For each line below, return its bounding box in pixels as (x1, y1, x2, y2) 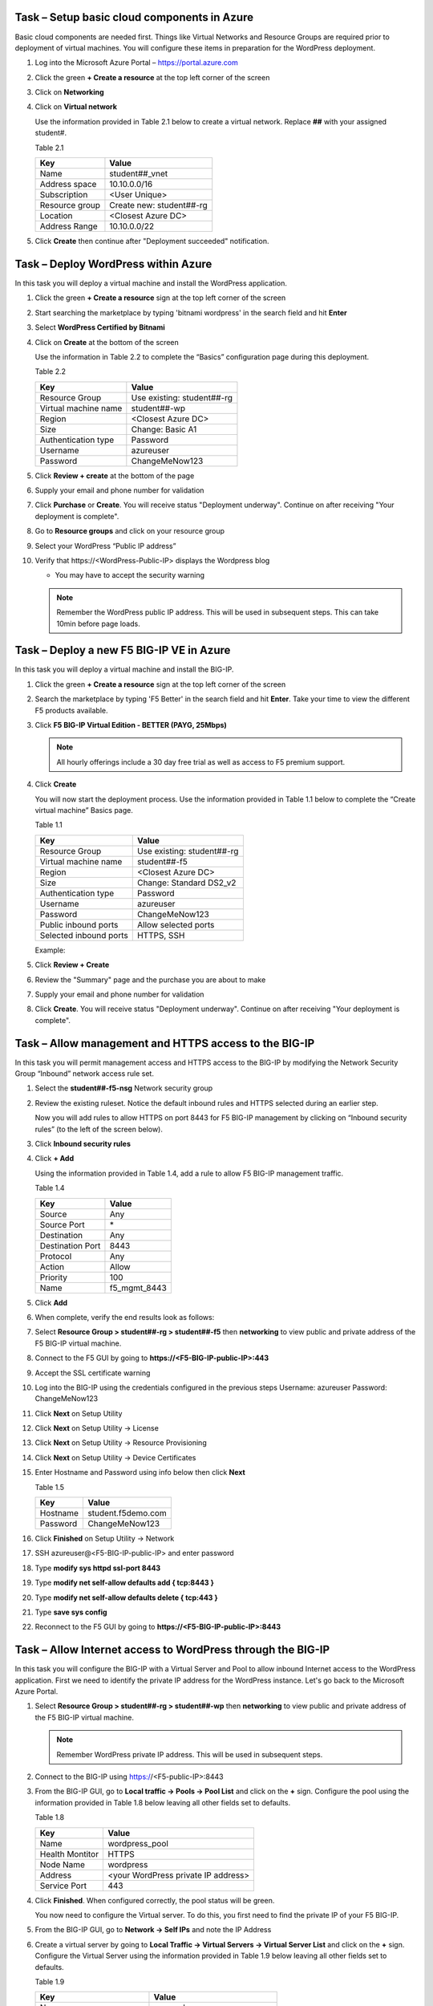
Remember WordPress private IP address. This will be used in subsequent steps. (56, 1749, 323, 1759)
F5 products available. (34, 705, 108, 715)
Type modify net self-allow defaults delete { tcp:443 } (34, 1593, 218, 1602)
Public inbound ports (39, 919, 119, 930)
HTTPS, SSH (136, 929, 185, 940)
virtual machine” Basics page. (34, 806, 134, 814)
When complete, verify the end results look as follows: (34, 1312, 215, 1322)
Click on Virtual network (34, 102, 118, 112)
